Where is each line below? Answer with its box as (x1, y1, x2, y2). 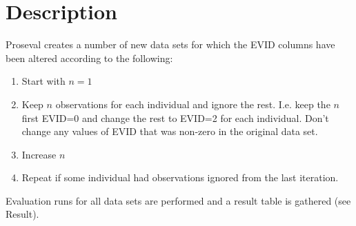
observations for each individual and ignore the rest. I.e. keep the (55, 96, 330, 111)
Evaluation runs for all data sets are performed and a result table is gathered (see (6, 193, 351, 207)
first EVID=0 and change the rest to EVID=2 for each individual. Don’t (21, 110, 329, 125)
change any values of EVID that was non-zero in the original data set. (21, 124, 318, 138)
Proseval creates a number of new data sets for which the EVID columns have (6, 37, 335, 52)
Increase (21, 147, 57, 161)
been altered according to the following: (6, 50, 173, 65)
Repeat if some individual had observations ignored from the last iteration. (21, 170, 339, 185)
